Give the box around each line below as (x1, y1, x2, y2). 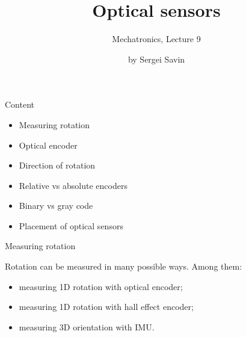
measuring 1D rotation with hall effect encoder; (19, 300, 194, 313)
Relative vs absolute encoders (19, 179, 128, 191)
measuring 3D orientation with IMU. (19, 320, 155, 333)
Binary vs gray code (19, 199, 93, 212)
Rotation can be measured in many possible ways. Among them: (5, 260, 242, 273)
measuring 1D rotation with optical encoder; (19, 280, 183, 292)
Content (5, 98, 34, 111)
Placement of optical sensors (19, 219, 123, 232)
